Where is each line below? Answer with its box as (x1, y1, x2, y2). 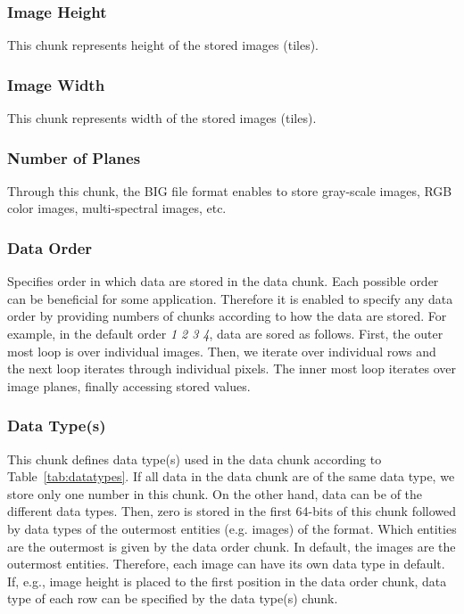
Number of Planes (7, 146, 141, 168)
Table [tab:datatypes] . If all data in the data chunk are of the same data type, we (7, 467, 455, 486)
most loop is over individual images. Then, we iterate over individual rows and (7, 341, 436, 360)
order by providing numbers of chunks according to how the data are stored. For (7, 307, 447, 325)
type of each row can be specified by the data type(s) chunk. (7, 589, 338, 608)
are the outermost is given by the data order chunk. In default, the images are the (7, 536, 456, 555)
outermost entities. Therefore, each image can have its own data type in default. (7, 554, 445, 573)
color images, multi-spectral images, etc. (7, 199, 227, 217)
